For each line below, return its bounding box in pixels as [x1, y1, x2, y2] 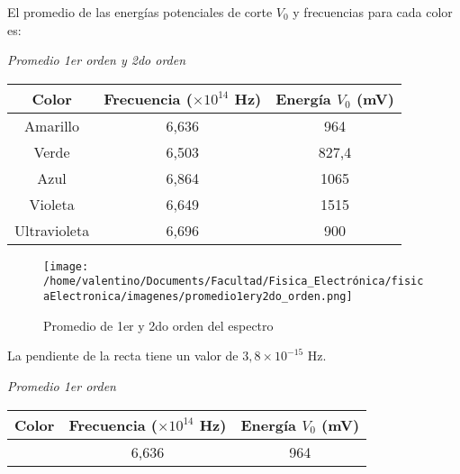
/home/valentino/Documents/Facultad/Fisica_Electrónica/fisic [43, 275, 424, 288]
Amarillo [24, 114, 80, 136]
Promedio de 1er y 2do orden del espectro [43, 315, 274, 334]
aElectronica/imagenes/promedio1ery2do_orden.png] [43, 290, 353, 304]
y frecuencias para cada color [293, 3, 453, 21]
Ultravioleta [14, 219, 90, 241]
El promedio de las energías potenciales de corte [7, 3, 273, 21]
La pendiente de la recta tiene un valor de [7, 346, 239, 365]
